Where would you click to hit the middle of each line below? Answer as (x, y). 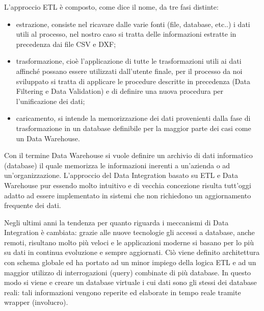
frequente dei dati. (33, 205)
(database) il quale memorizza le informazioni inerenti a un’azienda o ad (117, 165)
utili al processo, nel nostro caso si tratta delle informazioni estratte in (126, 34)
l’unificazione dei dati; (50, 101)
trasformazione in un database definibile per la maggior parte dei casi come (134, 128)
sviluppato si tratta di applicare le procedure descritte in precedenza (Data (133, 81)
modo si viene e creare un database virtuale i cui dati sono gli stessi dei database (130, 282)
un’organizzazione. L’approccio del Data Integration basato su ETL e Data (121, 175)
